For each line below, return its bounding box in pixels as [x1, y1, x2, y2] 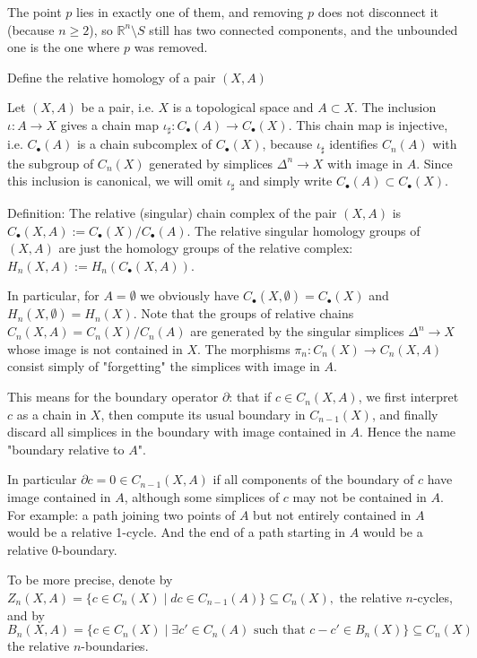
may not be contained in [292, 488, 427, 506]
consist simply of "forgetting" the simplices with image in [7, 357, 320, 376]
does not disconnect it [317, 3, 439, 21]
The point [7, 3, 62, 21]
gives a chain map [60, 115, 160, 134]
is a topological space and [172, 98, 314, 117]
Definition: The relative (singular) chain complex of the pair [7, 203, 337, 221]
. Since [416, 153, 453, 172]
